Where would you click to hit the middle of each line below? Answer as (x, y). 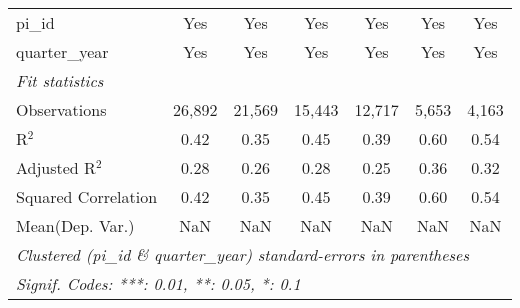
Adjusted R (56, 167)
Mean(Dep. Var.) (75, 225)
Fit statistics (60, 80)
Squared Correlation (87, 196)
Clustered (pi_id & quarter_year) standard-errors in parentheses (243, 254)
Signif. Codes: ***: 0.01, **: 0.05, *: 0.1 (158, 283)
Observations (61, 109)
